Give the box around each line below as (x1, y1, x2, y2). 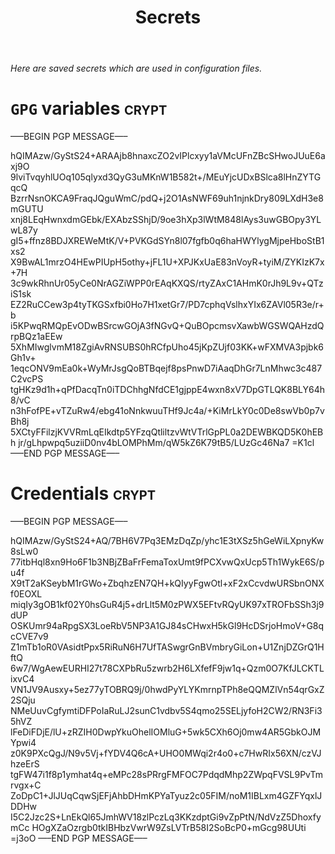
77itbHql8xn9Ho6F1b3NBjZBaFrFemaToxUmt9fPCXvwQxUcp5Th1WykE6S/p (10, 556, 325, 568)
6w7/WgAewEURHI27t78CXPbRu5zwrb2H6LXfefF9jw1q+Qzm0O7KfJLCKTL (10, 662, 325, 675)
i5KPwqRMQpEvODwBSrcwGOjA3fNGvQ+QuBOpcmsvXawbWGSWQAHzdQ (10, 320, 325, 332)
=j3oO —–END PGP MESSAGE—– (10, 832, 148, 845)
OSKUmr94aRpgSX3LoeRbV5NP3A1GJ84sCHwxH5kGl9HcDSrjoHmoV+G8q (10, 620, 325, 632)
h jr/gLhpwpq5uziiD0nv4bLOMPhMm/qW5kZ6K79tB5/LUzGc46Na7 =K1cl (10, 437, 315, 449)
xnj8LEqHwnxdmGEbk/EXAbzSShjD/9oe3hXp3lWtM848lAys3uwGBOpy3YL (10, 214, 322, 226)
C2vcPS (10, 373, 44, 385)
